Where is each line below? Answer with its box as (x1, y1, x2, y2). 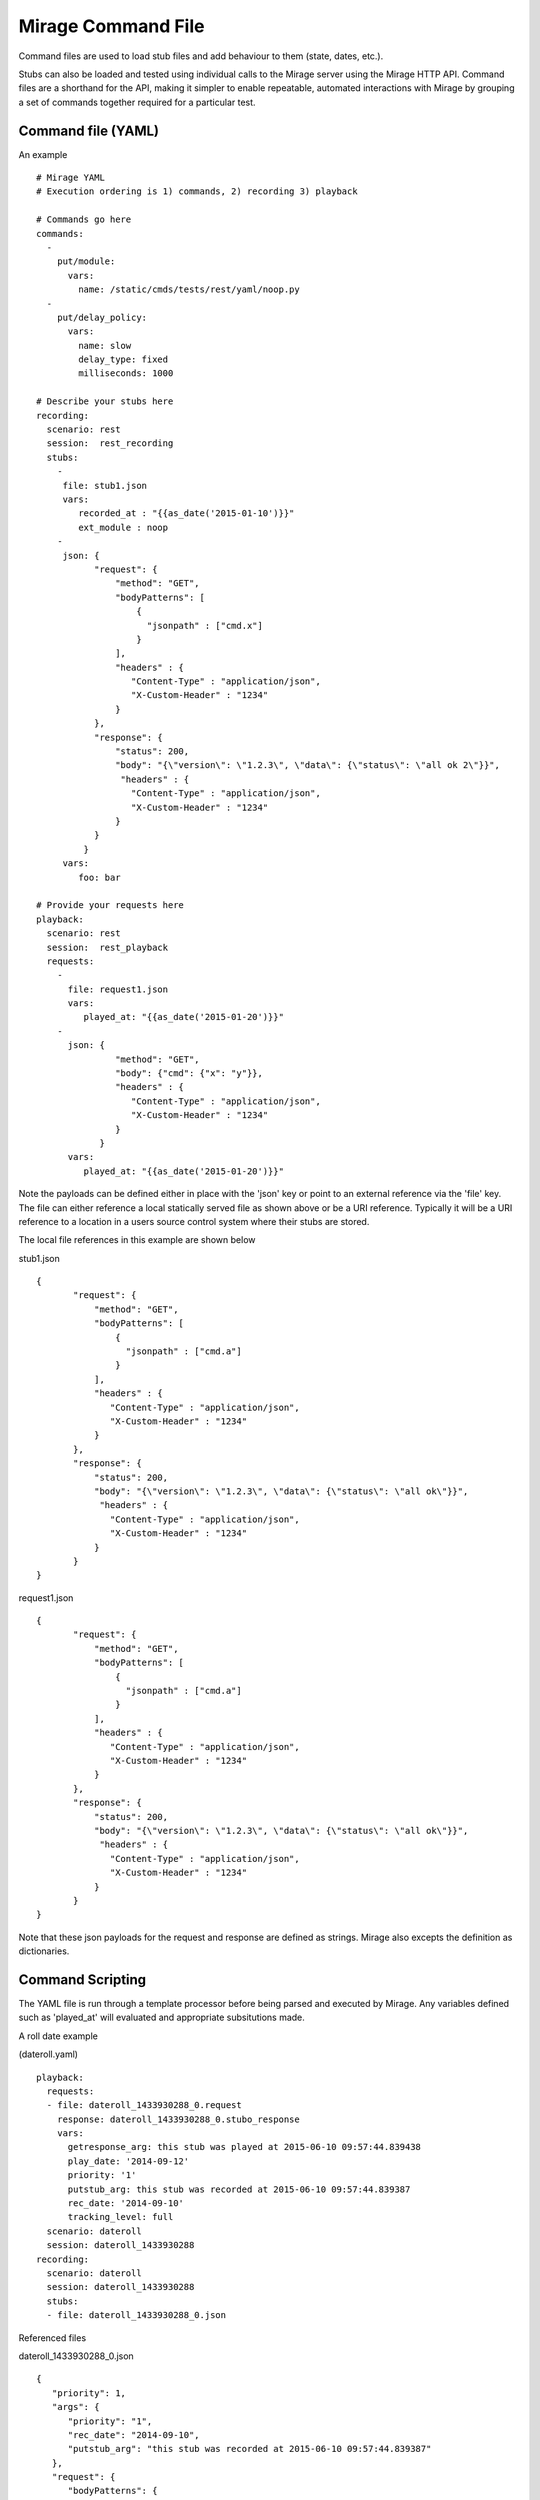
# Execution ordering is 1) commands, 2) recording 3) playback (36, 186, 359, 197)
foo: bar (78, 871, 121, 883)
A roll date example (18, 2030, 99, 2042)
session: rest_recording (46, 438, 174, 449)
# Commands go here (36, 214, 132, 225)
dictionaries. (18, 1945, 70, 1957)
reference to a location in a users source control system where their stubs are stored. (18, 1215, 370, 1227)
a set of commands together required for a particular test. (18, 96, 256, 108)
